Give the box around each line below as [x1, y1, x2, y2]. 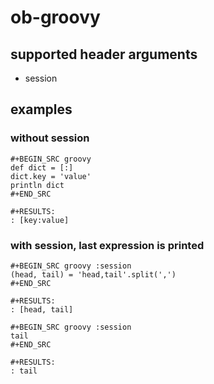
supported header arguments [10, 46, 198, 63]
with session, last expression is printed [10, 238, 205, 252]
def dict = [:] [10, 162, 74, 173]
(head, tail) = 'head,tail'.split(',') [10, 269, 177, 280]
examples [10, 101, 73, 118]
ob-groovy [10, 6, 101, 29]
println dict [10, 180, 65, 190]
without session [10, 131, 90, 145]
